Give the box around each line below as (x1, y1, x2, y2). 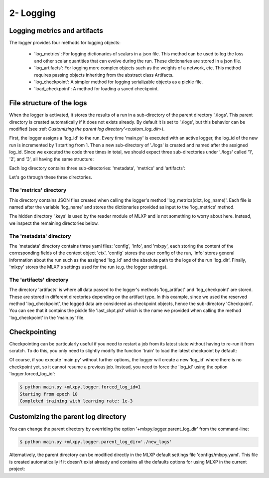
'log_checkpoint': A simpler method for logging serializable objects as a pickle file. (34, 79, 203, 85)
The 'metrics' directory (9, 187, 67, 194)
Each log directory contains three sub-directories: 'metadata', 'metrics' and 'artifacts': (9, 165, 186, 171)
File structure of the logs (9, 99, 87, 107)
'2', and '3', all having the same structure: (9, 156, 94, 162)
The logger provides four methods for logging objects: (9, 40, 121, 46)
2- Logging (9, 7, 56, 18)
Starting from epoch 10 (19, 391, 78, 397)
